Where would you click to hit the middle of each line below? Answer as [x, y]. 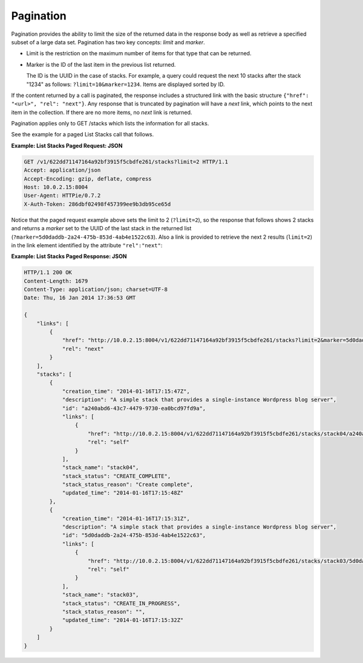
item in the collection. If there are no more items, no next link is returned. [102, 112]
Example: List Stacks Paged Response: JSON [69, 256]
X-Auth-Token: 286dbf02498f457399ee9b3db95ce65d [97, 204]
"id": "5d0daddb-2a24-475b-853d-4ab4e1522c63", [134, 535]
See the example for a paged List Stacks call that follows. [83, 135]
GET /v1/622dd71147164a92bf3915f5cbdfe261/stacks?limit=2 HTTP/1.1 [126, 162]
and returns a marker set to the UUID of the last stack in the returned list [101, 228]
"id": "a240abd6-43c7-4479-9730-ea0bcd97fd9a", [134, 408]
